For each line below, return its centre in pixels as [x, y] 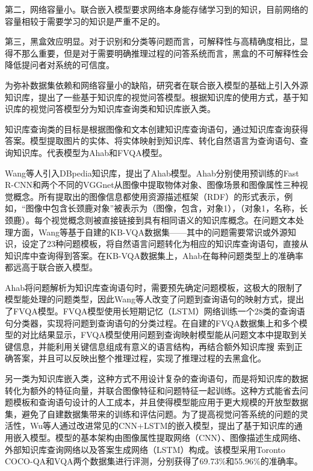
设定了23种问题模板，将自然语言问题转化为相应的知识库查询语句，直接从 [165, 244]
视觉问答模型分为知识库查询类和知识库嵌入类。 [122, 109]
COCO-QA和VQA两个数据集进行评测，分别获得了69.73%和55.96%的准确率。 [154, 461]
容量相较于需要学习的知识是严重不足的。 [85, 21]
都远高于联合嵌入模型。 [51, 267]
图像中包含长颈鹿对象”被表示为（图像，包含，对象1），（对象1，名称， [163, 208]
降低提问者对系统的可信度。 [60, 65]
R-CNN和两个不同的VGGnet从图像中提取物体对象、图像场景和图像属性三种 [152, 185]
